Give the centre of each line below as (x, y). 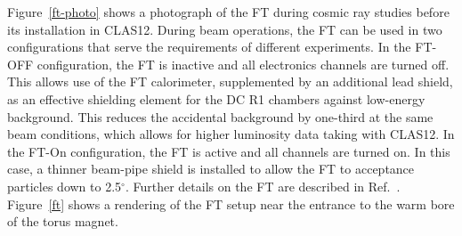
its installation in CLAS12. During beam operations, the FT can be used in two (225, 29)
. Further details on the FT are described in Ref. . (263, 186)
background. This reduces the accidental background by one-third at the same (220, 116)
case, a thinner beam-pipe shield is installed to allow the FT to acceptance (211, 169)
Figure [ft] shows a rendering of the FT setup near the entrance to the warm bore (231, 203)
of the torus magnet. (63, 221)
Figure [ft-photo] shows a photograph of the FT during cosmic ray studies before (228, 12)
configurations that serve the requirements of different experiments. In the (209, 47)
